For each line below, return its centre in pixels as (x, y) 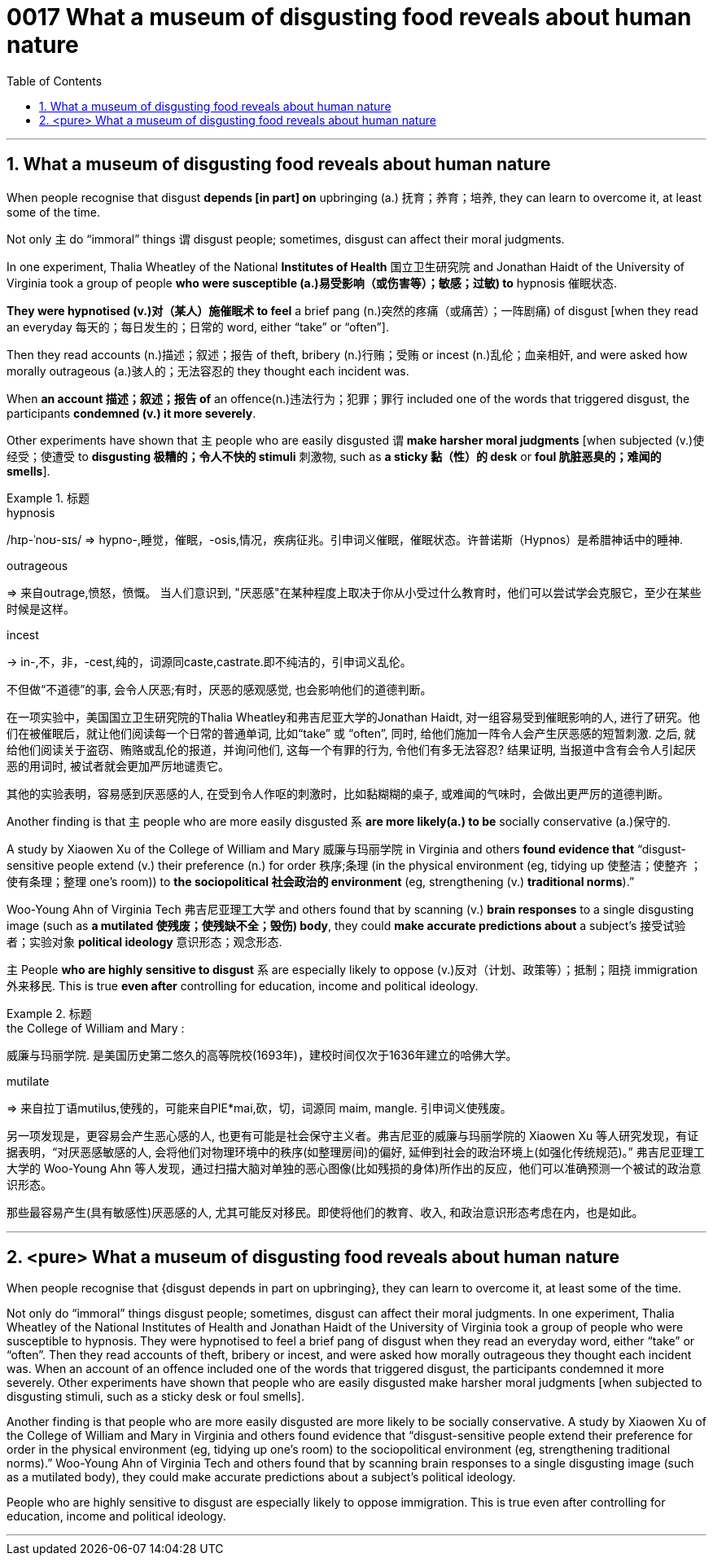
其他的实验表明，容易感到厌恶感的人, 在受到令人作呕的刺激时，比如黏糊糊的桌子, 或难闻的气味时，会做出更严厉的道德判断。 (338, 793)
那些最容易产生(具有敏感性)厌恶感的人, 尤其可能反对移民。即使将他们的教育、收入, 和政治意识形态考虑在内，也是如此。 (325, 1212)
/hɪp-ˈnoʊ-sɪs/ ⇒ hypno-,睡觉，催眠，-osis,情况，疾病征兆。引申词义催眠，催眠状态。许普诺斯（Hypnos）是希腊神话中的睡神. (345, 539)
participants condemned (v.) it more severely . (131, 413)
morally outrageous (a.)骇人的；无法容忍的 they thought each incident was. (208, 371)
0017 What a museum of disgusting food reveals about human (349, 17)
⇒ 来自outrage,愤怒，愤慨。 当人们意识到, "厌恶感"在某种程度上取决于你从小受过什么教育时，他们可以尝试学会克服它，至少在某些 (354, 592)
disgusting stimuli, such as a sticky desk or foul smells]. (155, 1397)
